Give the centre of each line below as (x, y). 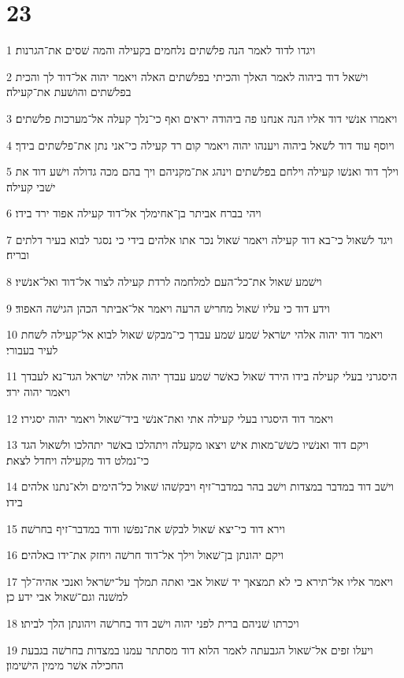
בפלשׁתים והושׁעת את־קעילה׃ (69, 92)
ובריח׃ (18, 255)
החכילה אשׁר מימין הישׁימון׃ (65, 665)
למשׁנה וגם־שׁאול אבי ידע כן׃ (67, 596)
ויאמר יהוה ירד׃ (38, 392)
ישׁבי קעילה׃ (31, 186)
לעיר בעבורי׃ (32, 349)
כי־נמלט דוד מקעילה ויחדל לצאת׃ (78, 459)
